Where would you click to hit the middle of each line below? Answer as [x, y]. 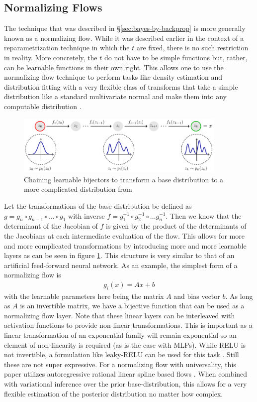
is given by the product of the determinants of [176, 226]
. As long [239, 296]
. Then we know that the [204, 215]
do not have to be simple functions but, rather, [176, 57]
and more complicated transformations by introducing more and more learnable [125, 245]
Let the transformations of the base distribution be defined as [98, 205]
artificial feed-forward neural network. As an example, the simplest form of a [121, 265]
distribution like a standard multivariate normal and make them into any [115, 96]
